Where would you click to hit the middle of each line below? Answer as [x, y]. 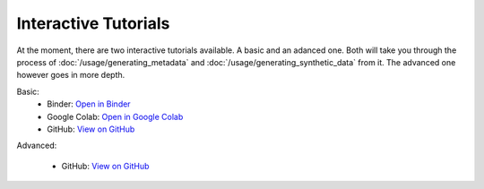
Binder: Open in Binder [89, 104]
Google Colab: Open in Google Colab [115, 116]
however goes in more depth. [71, 75]
